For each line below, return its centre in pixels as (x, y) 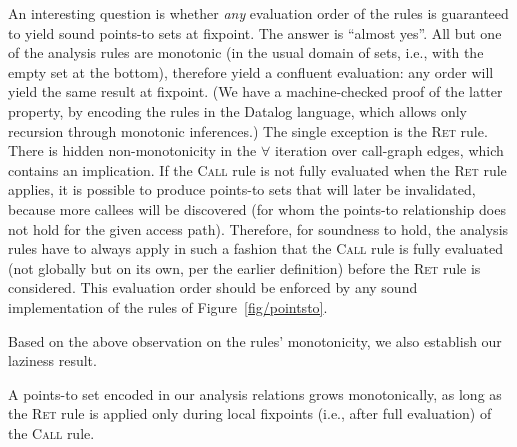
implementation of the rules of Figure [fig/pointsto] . (168, 306)
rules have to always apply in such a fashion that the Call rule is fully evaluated (255, 248)
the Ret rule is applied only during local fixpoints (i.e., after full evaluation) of (250, 413)
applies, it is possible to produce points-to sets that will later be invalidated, (242, 189)
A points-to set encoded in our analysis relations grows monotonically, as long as (255, 393)
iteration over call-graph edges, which (389, 150)
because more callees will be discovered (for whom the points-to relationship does (257, 208)
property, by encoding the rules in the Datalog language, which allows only (238, 110)
